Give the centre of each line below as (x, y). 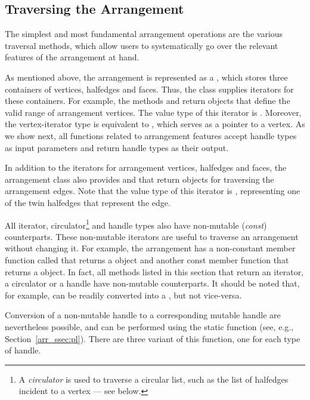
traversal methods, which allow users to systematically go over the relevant (142, 45)
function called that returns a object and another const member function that (147, 259)
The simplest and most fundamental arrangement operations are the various (144, 34)
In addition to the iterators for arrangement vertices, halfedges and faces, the (146, 167)
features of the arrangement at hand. (72, 57)
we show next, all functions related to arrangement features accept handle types (151, 135)
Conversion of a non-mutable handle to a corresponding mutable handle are (143, 315)
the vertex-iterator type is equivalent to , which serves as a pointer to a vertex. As (155, 124)
